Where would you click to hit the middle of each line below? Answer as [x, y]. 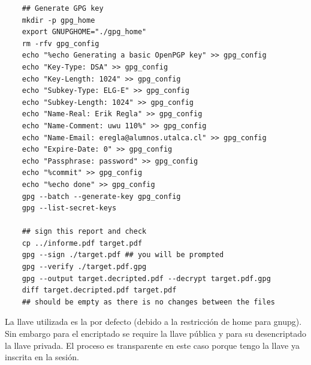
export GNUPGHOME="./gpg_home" [84, 32]
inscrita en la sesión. [42, 357]
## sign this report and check [84, 232]
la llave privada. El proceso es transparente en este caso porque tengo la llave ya [152, 345]
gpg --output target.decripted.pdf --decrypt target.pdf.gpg [146, 278]
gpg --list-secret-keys [69, 208]
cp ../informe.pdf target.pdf [82, 243]
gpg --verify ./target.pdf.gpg [84, 267]
